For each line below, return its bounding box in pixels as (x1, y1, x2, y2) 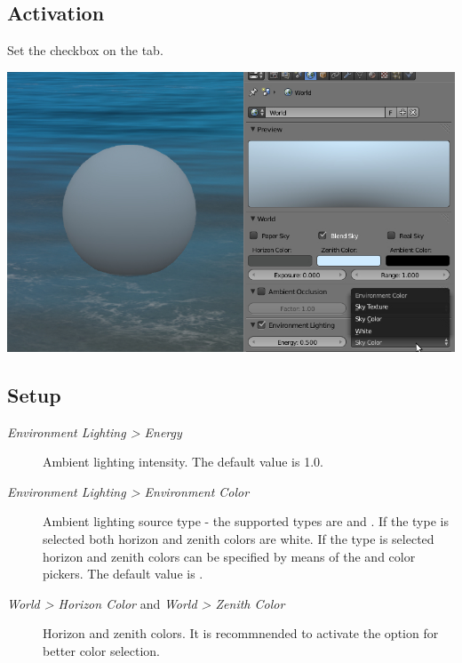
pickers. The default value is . (43, 564, 203, 583)
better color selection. (43, 641, 160, 659)
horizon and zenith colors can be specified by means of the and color (43, 547, 416, 565)
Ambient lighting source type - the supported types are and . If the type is (43, 512, 449, 531)
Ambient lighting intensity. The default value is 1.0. (43, 452, 323, 471)
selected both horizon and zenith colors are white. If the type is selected (43, 529, 434, 547)
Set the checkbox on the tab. (7, 41, 163, 60)
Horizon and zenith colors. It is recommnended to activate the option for (43, 624, 439, 643)
